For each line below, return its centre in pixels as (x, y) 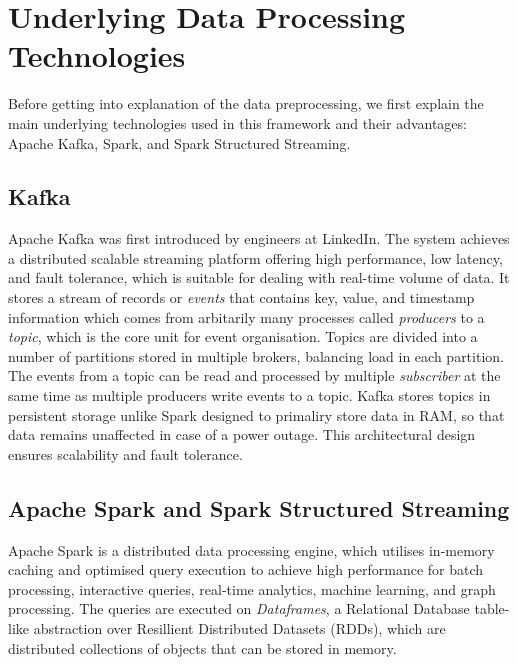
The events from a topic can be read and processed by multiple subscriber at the (254, 375)
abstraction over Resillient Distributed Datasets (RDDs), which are (239, 628)
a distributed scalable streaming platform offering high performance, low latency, (255, 257)
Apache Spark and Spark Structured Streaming (259, 507)
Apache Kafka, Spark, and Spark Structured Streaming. (179, 142)
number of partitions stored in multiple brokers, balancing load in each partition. (256, 355)
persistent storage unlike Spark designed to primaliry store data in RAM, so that (256, 414)
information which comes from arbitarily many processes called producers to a (246, 316)
